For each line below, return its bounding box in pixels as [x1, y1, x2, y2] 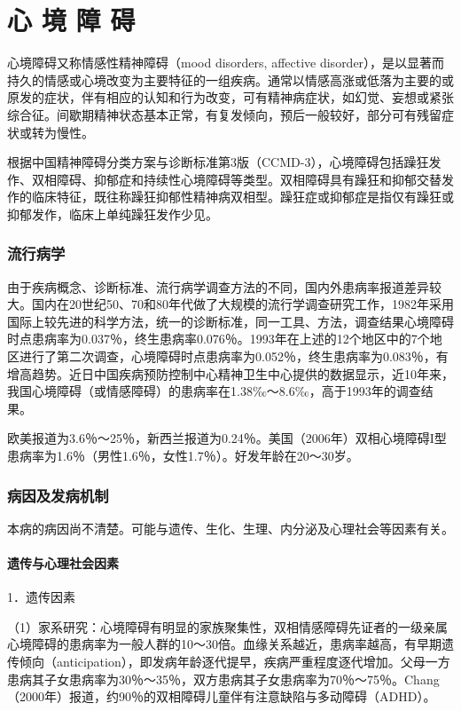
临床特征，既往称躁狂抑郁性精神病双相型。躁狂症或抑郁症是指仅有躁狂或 [31, 187, 454, 206]
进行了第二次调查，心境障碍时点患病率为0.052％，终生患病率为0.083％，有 [19, 347, 449, 366]
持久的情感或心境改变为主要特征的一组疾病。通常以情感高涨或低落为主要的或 [7, 70, 454, 89]
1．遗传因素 [7, 588, 75, 606]
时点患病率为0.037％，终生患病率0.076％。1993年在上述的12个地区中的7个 [7, 329, 430, 348]
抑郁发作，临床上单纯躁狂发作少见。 [7, 204, 218, 223]
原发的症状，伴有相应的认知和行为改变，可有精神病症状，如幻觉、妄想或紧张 [7, 88, 454, 107]
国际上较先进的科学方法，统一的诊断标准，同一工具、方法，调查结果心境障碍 [7, 312, 454, 330]
